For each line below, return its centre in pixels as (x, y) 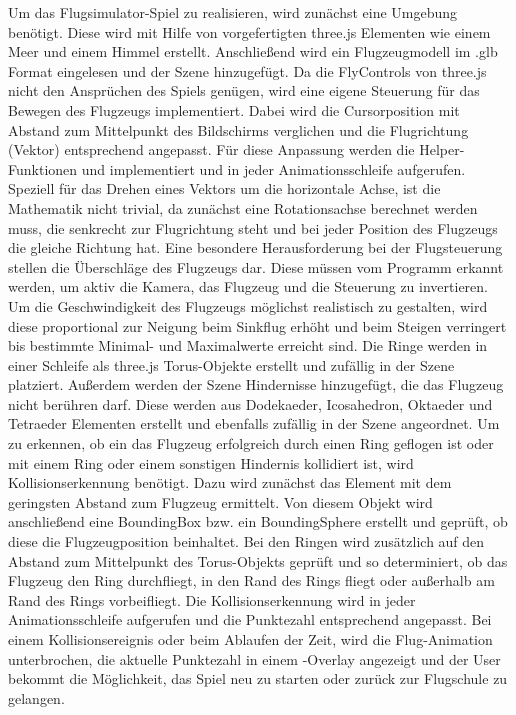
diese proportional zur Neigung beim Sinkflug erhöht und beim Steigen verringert (257, 325)
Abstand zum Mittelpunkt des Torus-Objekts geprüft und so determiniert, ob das (258, 560)
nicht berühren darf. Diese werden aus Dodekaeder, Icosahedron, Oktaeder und (250, 403)
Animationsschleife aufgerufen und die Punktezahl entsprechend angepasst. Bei (250, 619)
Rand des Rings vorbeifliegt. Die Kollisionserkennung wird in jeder (212, 599)
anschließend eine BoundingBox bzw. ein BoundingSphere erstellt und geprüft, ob (258, 521)
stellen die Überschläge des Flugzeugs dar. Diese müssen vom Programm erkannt (256, 266)
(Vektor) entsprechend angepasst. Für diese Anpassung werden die (211, 149)
